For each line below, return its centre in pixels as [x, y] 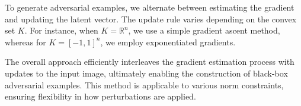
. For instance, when [61, 30]
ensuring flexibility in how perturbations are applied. [100, 96]
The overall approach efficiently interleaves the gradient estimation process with [150, 62]
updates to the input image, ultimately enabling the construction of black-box [146, 73]
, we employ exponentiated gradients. [168, 42]
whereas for [25, 42]
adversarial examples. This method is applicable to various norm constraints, [144, 85]
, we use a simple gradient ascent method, [204, 30]
